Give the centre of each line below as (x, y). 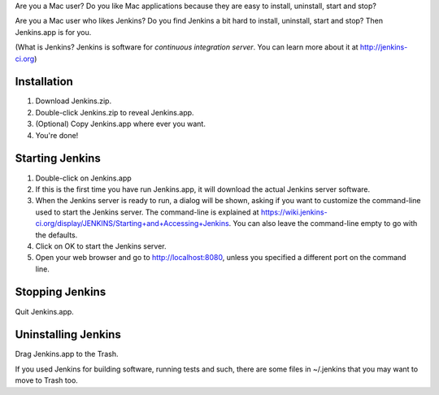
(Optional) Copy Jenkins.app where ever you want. (121, 124)
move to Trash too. (47, 380)
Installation (44, 82)
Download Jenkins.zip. (74, 101)
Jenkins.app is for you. (53, 32)
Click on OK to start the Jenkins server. (101, 246)
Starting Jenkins (58, 158)
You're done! (57, 135)
